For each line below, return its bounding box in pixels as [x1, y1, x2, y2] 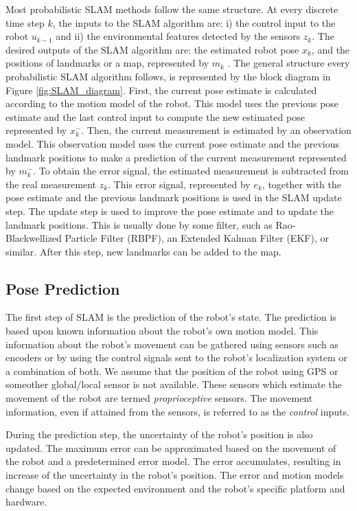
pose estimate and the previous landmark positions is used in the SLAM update [5, 190, 342, 205]
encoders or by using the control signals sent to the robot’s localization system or [5, 350, 347, 365]
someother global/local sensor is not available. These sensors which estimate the [5, 377, 342, 391]
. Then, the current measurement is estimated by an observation [81, 123, 352, 137]
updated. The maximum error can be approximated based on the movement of [5, 440, 336, 455]
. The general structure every [227, 56, 350, 70]
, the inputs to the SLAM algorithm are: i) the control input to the [52, 15, 336, 30]
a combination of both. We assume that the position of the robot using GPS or [5, 363, 338, 378]
